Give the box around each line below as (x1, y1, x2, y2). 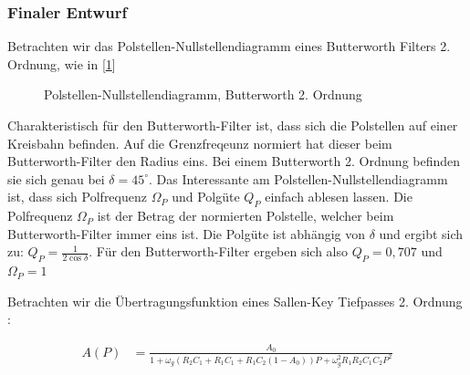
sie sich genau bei (7, 169, 105, 188)
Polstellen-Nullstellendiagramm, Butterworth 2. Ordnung (44, 85, 362, 104)
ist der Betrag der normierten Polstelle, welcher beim (97, 206, 394, 225)
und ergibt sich (379, 224, 464, 243)
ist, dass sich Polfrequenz (7, 187, 147, 206)
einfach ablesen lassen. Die (265, 187, 413, 206)
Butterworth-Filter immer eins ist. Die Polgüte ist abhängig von (7, 224, 365, 243)
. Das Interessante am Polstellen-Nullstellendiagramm (149, 169, 448, 188)
